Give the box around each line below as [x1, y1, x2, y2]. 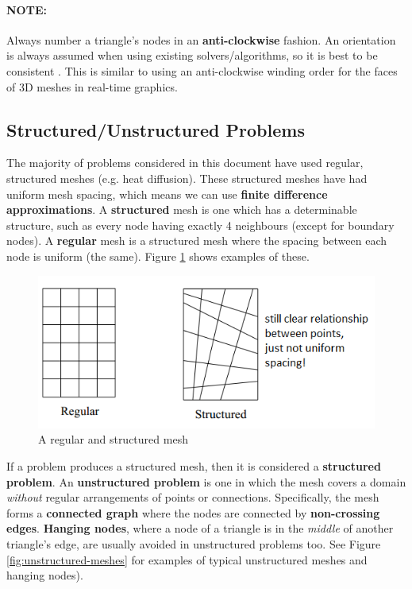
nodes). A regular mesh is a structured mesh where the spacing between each [6, 232, 387, 249]
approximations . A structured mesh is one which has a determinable [6, 201, 357, 218]
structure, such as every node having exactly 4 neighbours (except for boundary [6, 216, 395, 233]
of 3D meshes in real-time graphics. [6, 78, 178, 95]
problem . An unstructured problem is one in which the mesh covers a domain [6, 473, 406, 490]
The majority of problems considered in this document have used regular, [6, 154, 364, 171]
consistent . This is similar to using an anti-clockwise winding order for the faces [6, 62, 398, 79]
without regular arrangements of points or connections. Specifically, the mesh [6, 489, 379, 506]
